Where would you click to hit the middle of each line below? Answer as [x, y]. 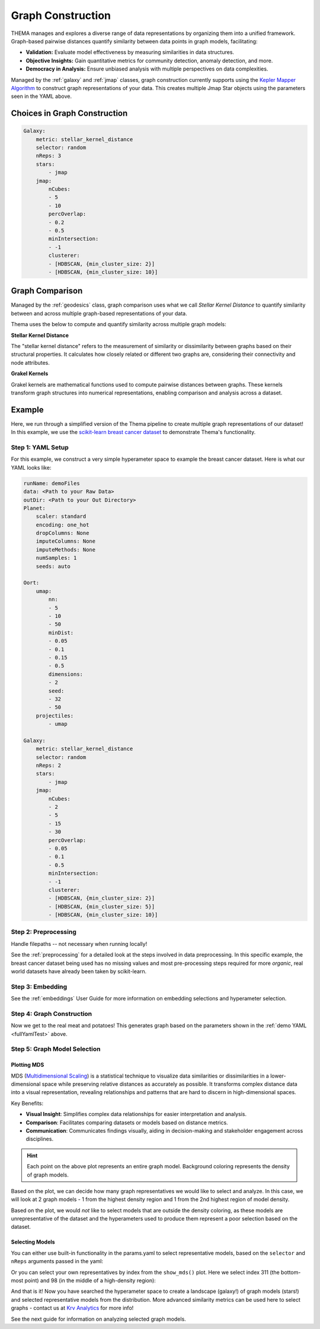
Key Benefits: [27, 1103]
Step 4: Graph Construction [52, 1014]
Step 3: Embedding [39, 986]
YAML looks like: [31, 467]
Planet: [34, 508]
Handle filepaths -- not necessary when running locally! [79, 944]
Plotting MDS [28, 1065]
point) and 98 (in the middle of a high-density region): [90, 1280]
